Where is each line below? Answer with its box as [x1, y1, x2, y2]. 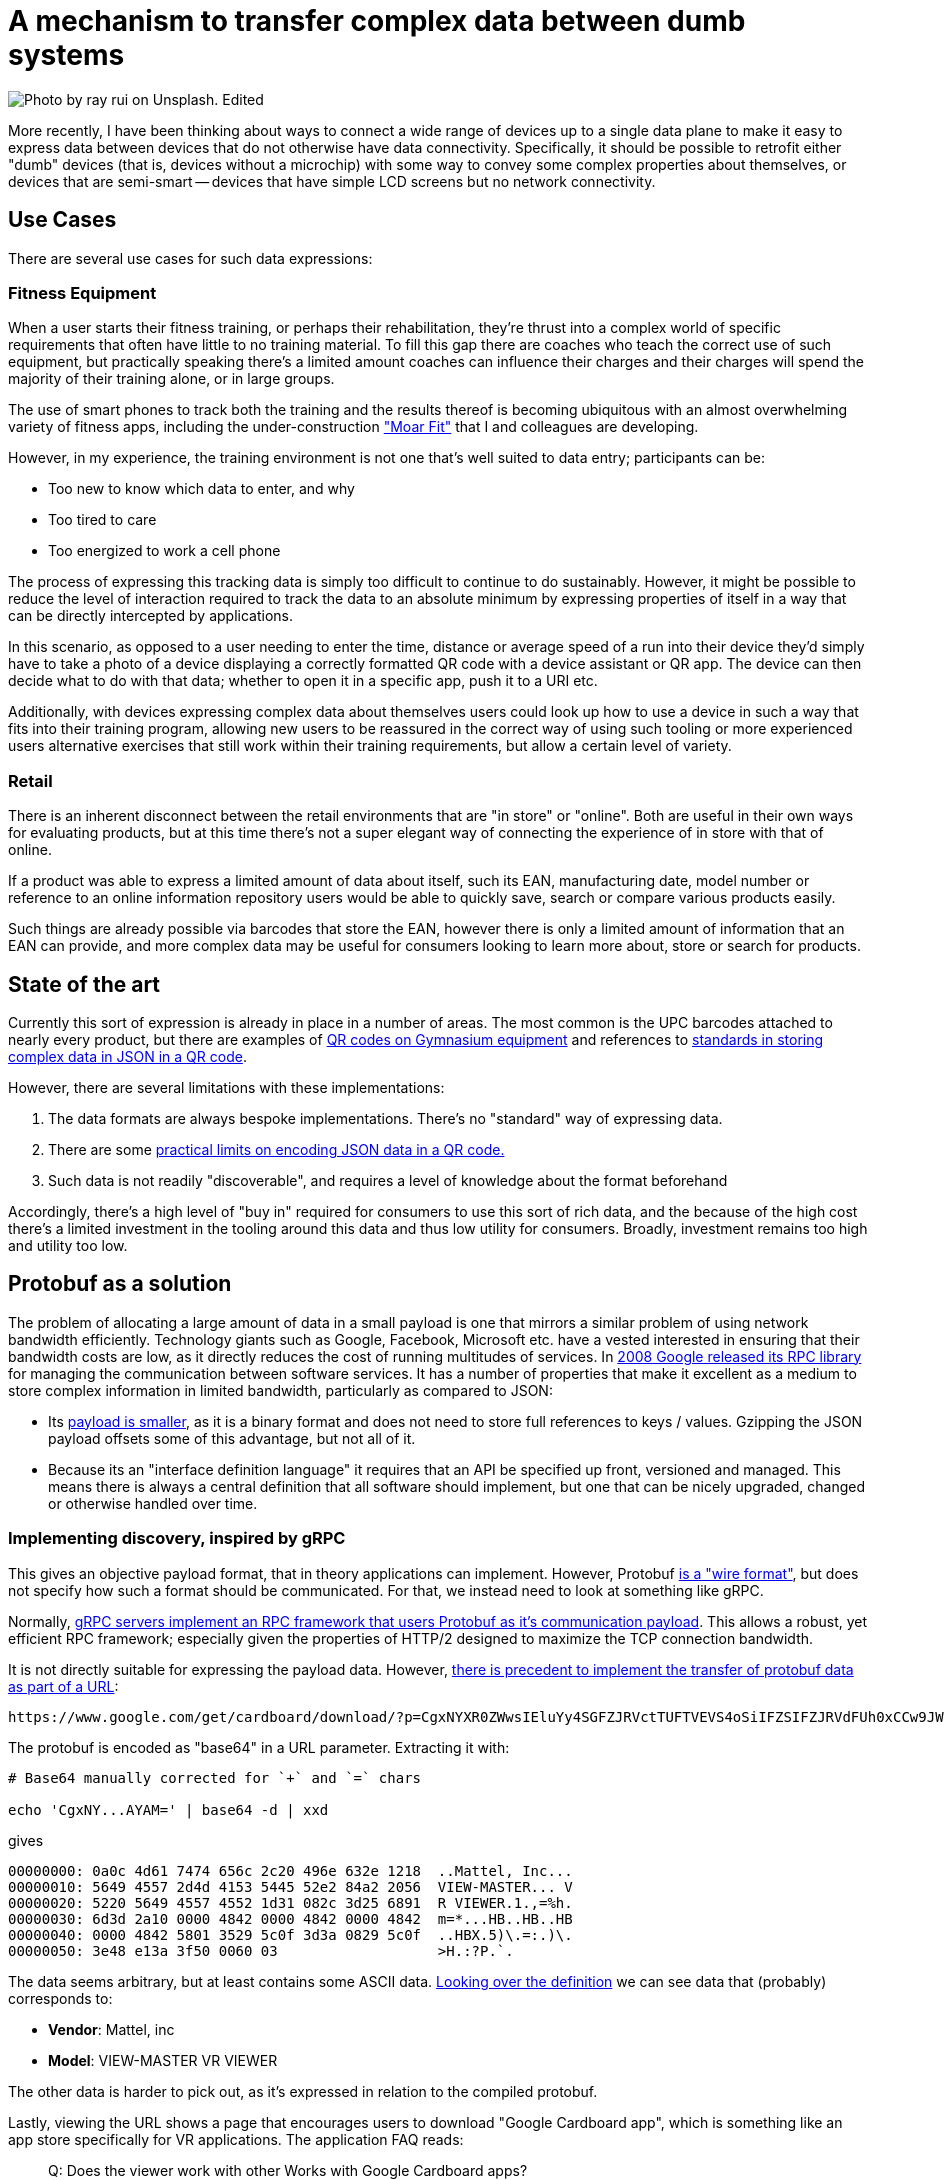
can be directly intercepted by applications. [8, 607, 293, 625]
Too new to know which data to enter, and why [48, 480, 355, 498]
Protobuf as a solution [8, 1271, 232, 1297]
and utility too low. [8, 1236, 128, 1254]
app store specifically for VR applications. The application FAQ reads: [8, 2130, 464, 2148]
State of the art [8, 971, 161, 997]
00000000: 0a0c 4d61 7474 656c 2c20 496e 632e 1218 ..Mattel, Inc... [8, 1862, 573, 1879]
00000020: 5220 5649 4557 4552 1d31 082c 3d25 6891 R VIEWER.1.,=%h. [8, 1894, 573, 1911]
